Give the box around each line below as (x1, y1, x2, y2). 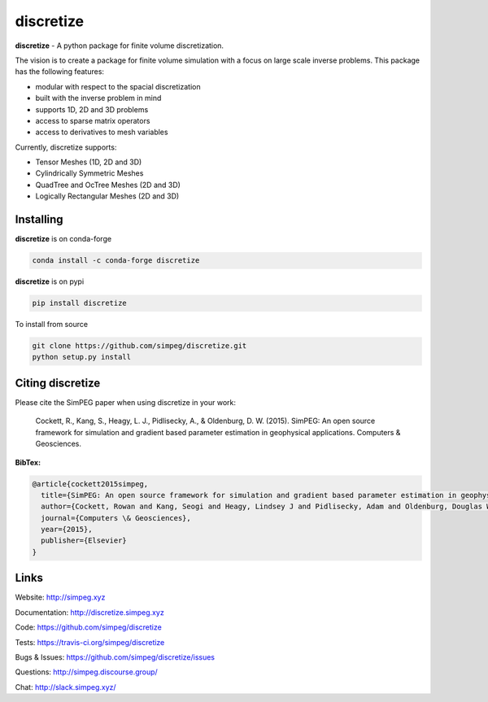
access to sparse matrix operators (35, 116, 150, 125)
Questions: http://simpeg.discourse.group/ (15, 667, 158, 677)
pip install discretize (32, 299, 128, 308)
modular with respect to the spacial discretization (35, 81, 201, 91)
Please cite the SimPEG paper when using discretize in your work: (15, 397, 236, 407)
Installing (15, 212, 64, 227)
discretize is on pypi (15, 277, 85, 286)
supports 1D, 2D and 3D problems (35, 104, 149, 114)
